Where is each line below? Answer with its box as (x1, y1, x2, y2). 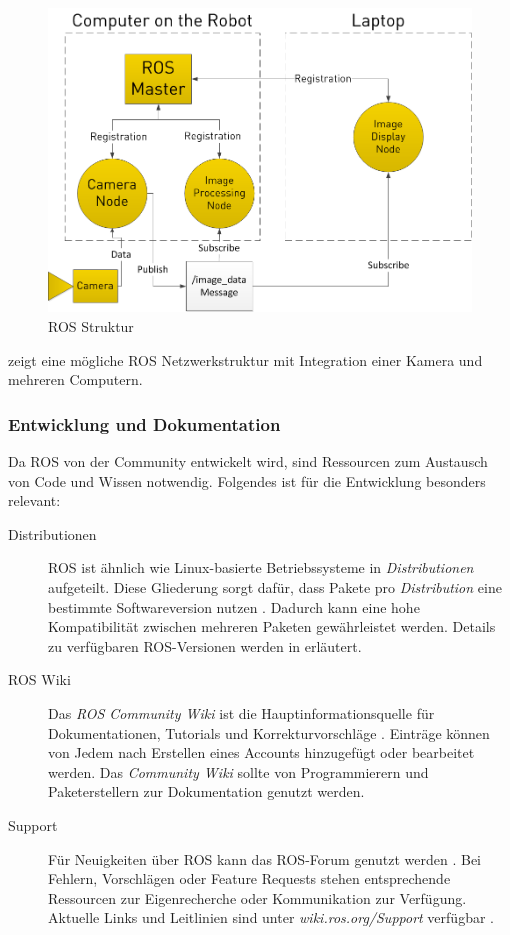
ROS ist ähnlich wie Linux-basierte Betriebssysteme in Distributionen (48, 557, 474, 578)
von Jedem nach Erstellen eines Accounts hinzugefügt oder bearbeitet (48, 742, 475, 763)
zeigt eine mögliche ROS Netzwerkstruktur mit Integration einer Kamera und (8, 349, 483, 370)
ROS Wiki (8, 669, 71, 690)
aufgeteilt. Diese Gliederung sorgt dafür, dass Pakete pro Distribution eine (48, 577, 502, 598)
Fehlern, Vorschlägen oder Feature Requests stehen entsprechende (48, 868, 451, 889)
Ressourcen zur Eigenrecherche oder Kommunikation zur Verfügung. (48, 887, 467, 908)
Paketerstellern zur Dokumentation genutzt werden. (48, 781, 365, 802)
